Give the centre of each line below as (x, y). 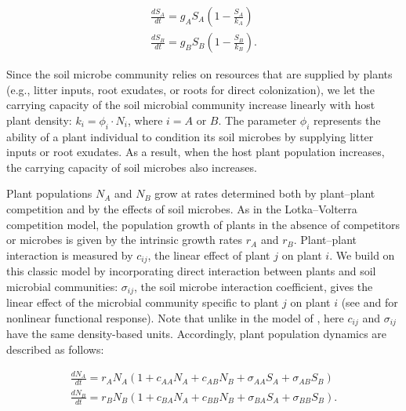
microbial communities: (62, 286)
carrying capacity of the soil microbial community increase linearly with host (191, 105)
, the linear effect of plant (209, 255)
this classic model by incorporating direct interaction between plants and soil (191, 271)
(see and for (370, 302)
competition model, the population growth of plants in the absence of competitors (203, 224)
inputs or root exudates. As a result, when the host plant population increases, (196, 152)
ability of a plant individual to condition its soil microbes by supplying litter (190, 136)
